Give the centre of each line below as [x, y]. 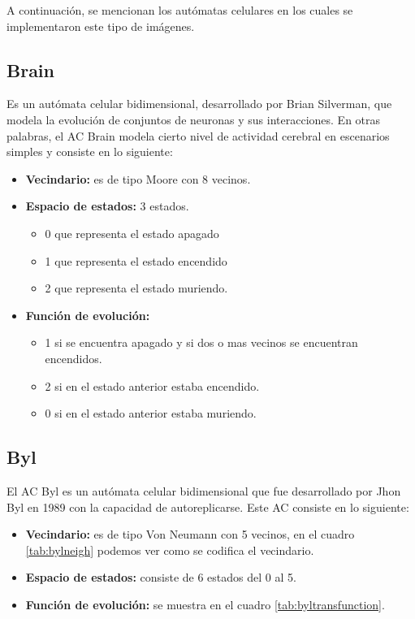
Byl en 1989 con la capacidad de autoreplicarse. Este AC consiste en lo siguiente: [208, 506]
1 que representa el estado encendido [136, 260]
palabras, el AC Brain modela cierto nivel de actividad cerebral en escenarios [198, 135]
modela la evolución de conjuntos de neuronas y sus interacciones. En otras [194, 119]
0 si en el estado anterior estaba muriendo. [151, 413]
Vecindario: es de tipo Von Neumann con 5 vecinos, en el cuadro [190, 534]
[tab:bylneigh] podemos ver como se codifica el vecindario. [170, 550]
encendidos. [73, 358]
